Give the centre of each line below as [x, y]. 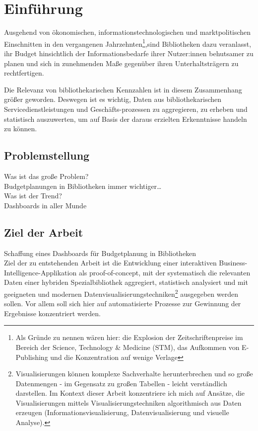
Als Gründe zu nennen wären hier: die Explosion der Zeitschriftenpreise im [129, 337]
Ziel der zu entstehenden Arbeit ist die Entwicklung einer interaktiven [110, 263]
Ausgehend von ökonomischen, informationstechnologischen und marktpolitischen [128, 32]
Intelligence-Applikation [40, 272]
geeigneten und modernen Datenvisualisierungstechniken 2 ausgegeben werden [121, 293]
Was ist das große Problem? [46, 176]
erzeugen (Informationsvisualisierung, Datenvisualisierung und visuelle [122, 412]
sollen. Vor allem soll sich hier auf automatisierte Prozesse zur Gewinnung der [123, 303]
